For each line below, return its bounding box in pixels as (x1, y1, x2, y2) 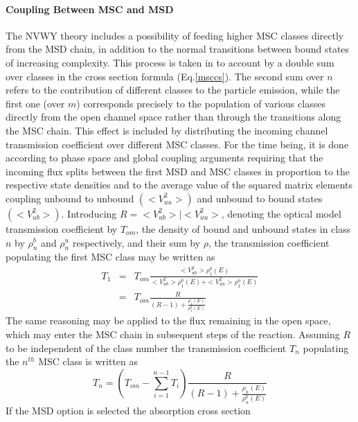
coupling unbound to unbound (6, 191, 134, 205)
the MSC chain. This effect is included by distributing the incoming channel (6, 123, 328, 137)
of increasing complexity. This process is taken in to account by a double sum (6, 55, 334, 69)
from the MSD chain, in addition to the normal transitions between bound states (6, 42, 350, 56)
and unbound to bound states (197, 191, 323, 205)
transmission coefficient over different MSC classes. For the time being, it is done (6, 137, 349, 151)
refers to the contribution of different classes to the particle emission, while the (6, 82, 340, 97)
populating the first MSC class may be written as (6, 249, 215, 264)
